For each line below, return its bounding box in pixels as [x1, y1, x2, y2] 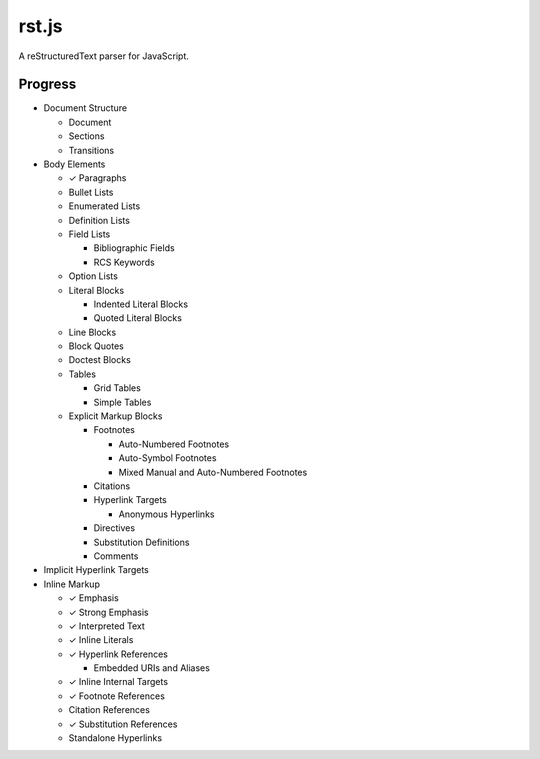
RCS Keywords [93, 256, 155, 268]
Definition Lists [68, 214, 130, 226]
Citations [93, 480, 131, 492]
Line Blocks [68, 326, 117, 338]
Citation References [68, 704, 150, 716]
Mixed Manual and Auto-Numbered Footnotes [118, 466, 308, 478]
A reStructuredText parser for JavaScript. [18, 50, 190, 62]
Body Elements [43, 158, 106, 170]
